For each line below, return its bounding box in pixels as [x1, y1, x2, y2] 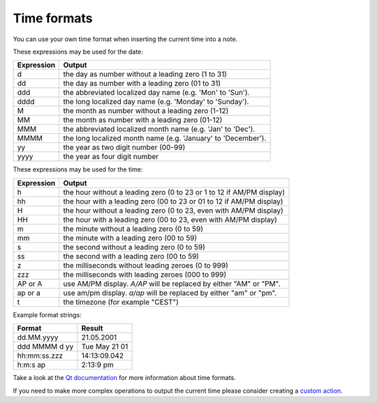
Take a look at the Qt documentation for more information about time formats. [13, 374, 237, 382]
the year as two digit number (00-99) [63, 143, 186, 153]
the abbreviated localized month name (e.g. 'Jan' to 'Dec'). [63, 124, 256, 134]
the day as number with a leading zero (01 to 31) [63, 79, 221, 89]
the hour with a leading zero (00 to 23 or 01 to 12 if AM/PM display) [63, 196, 283, 206]
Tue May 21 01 [81, 342, 128, 351]
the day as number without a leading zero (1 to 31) [63, 70, 227, 79]
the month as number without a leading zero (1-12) [63, 106, 229, 116]
